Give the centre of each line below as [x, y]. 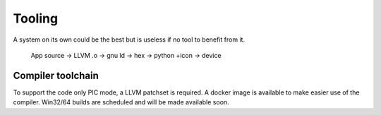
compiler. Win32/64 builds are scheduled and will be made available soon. [121, 102]
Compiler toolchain [56, 75]
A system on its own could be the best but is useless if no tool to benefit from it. [129, 40]
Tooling [36, 18]
